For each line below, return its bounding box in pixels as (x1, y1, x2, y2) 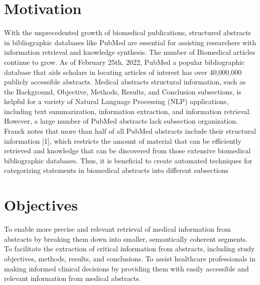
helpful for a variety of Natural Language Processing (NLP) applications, (4, 96, 229, 107)
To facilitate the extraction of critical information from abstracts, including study (4, 243, 255, 254)
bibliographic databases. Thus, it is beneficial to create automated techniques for (4, 155, 252, 165)
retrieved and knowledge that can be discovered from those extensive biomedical (4, 145, 251, 156)
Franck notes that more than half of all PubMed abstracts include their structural (4, 126, 256, 136)
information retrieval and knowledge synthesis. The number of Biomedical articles (4, 47, 255, 57)
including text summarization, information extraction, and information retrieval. (4, 106, 251, 116)
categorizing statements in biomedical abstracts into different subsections (4, 165, 229, 175)
